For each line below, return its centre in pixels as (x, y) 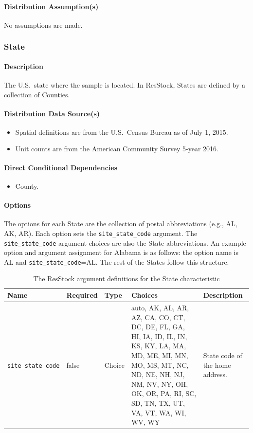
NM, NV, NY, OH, (160, 384)
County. (27, 186)
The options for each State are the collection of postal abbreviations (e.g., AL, (121, 224)
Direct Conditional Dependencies (61, 167)
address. (215, 374)
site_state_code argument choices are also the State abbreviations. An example (125, 243)
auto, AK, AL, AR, (160, 307)
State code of (223, 355)
